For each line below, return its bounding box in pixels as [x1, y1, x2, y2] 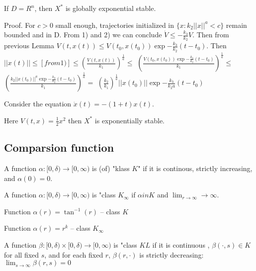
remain [226, 19, 247, 30]
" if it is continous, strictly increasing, [138, 163, 253, 173]
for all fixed [4, 249, 39, 260]
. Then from [192, 29, 229, 40]
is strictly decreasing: [139, 249, 204, 260]
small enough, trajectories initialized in [55, 19, 174, 30]
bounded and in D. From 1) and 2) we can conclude [4, 29, 162, 40]
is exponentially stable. [94, 115, 165, 125]
